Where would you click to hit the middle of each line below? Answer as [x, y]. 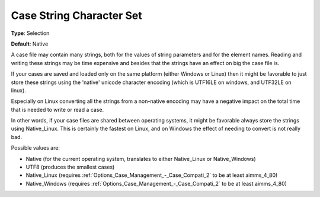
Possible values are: [36, 148]
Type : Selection [30, 33]
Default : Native [30, 44]
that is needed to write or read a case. [57, 109]
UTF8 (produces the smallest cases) [70, 167]
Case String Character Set [76, 15]
